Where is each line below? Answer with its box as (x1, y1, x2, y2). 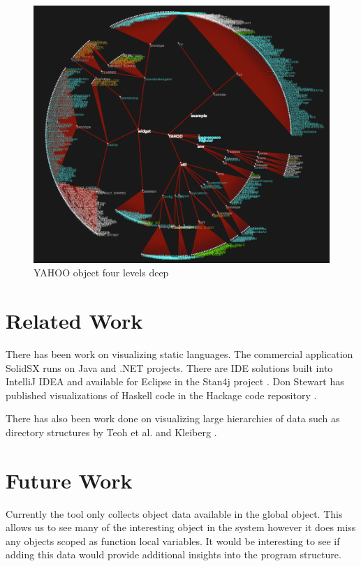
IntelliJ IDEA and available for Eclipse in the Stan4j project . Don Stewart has (6, 374, 344, 389)
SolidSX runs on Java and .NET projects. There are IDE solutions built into (6, 360, 333, 375)
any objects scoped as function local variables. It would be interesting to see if (6, 533, 340, 548)
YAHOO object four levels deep (34, 265, 169, 280)
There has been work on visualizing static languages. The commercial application (6, 347, 353, 361)
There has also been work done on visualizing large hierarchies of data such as (6, 411, 340, 426)
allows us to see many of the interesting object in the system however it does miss (6, 520, 356, 535)
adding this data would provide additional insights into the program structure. (6, 547, 341, 562)
